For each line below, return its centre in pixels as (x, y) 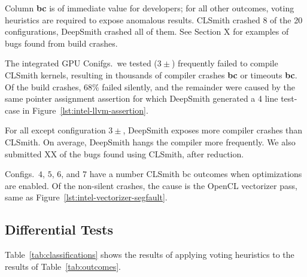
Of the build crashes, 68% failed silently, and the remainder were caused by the (150, 86)
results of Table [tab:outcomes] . (63, 266)
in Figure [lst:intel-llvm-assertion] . (85, 110)
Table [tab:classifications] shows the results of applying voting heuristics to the (150, 255)
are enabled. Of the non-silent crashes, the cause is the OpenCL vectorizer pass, (151, 185)
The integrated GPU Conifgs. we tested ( (81, 63)
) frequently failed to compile (225, 63)
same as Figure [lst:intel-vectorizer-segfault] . (86, 197)
